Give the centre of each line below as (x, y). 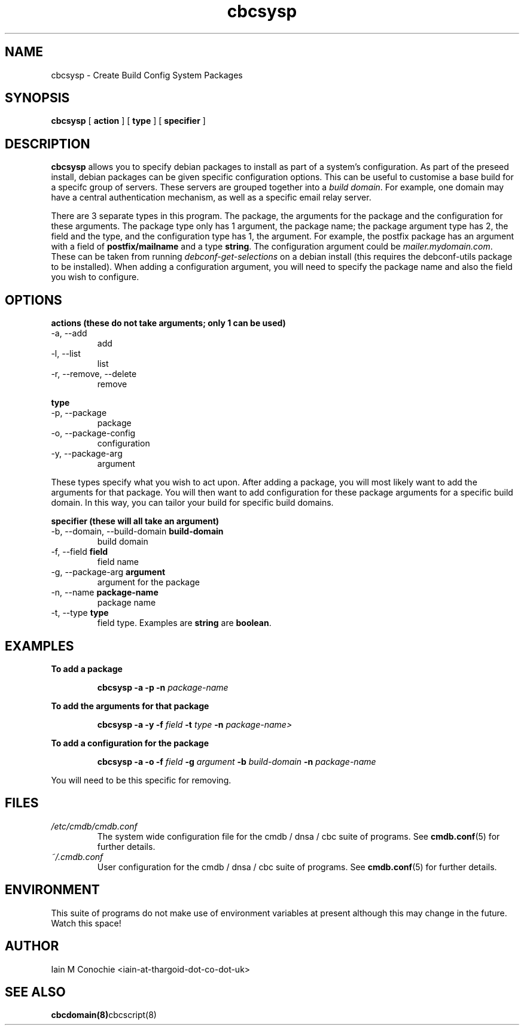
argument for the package (148, 582)
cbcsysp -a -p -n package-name (163, 687)
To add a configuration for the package (130, 743)
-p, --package (79, 413)
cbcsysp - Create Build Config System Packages (147, 75)
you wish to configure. (95, 277)
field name (118, 562)
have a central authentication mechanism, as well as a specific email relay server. (211, 198)
